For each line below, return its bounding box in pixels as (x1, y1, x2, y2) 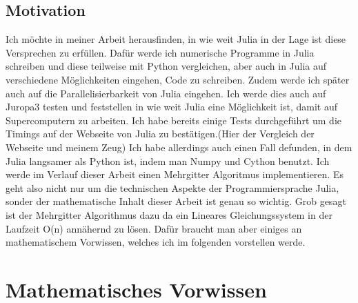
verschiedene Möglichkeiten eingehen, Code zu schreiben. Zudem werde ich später (6, 72, 350, 86)
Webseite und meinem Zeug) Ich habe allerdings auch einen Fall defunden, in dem (6, 139, 352, 154)
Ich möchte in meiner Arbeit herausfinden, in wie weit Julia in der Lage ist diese (6, 32, 346, 46)
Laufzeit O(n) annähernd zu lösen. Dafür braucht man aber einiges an (6, 221, 302, 235)
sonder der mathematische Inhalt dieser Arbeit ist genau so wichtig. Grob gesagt (6, 194, 346, 208)
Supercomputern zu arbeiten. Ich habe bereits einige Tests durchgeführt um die (6, 113, 341, 127)
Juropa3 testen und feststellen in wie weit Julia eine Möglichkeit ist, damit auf (6, 99, 338, 114)
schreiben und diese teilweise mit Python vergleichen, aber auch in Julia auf (6, 59, 327, 73)
